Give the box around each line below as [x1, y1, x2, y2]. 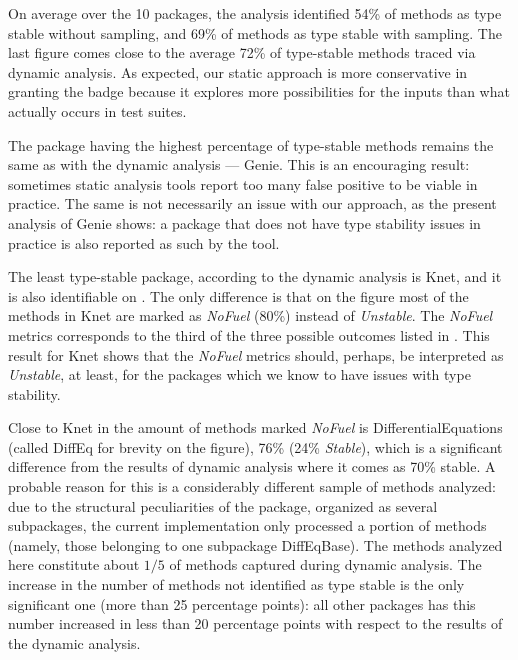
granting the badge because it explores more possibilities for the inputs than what [8, 81, 510, 102]
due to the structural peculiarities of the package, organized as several [8, 495, 438, 516]
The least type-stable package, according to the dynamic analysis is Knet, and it [8, 266, 502, 287]
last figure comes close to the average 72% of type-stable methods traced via [8, 42, 476, 63]
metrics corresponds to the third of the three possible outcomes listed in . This [8, 324, 490, 345]
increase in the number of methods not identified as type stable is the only [8, 574, 465, 595]
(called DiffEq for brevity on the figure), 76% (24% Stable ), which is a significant [8, 436, 503, 457]
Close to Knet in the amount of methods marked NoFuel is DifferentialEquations [8, 417, 503, 438]
